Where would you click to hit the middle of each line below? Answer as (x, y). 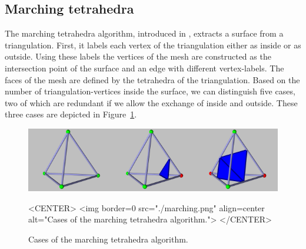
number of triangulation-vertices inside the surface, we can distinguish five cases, (150, 91)
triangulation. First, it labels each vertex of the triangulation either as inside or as (153, 45)
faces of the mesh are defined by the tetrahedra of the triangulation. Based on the (152, 79)
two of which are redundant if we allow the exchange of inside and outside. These (151, 102)
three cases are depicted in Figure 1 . (71, 114)
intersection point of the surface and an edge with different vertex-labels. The (144, 68)
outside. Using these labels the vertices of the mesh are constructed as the (138, 56)
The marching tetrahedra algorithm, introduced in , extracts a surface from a (144, 33)
